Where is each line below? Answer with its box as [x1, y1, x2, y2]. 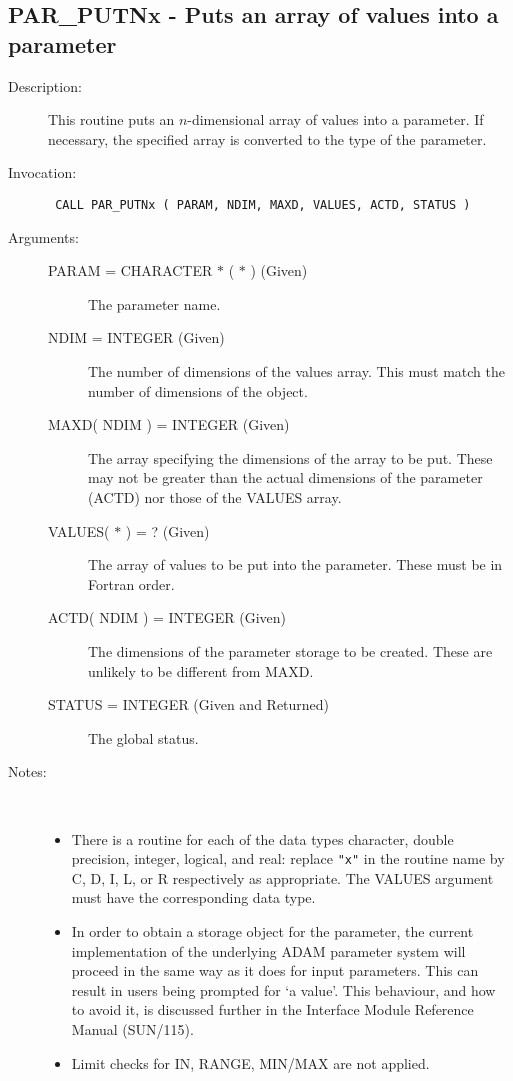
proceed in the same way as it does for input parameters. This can [71, 960, 479, 981]
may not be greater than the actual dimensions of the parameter [88, 467, 483, 488]
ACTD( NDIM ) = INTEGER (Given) [48, 607, 286, 628]
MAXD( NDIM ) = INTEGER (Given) [48, 414, 290, 435]
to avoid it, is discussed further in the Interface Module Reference [71, 999, 474, 1020]
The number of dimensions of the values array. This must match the [88, 361, 505, 381]
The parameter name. [88, 293, 221, 314]
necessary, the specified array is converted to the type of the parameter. [48, 128, 487, 149]
